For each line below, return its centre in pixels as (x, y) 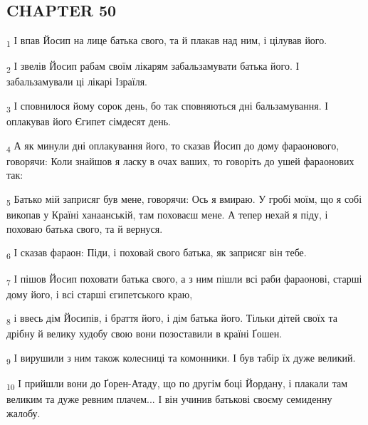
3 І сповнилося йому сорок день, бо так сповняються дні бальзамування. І (167, 106)
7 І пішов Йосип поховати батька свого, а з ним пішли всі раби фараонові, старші (184, 279)
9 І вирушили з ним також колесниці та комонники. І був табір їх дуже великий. (181, 358)
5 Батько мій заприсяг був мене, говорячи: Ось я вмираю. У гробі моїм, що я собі (184, 200)
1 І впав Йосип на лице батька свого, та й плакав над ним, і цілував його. (167, 41)
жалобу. (23, 413)
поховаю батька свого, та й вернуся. (85, 228)
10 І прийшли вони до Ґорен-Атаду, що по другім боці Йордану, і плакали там (177, 384)
